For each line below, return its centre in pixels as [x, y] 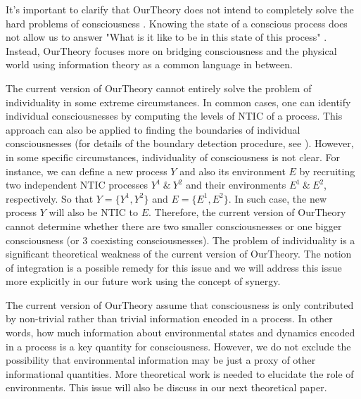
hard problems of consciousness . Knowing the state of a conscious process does [177, 23]
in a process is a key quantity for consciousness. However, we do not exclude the [178, 346]
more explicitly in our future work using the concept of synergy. [143, 281]
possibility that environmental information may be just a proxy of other [161, 360]
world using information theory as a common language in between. [149, 64]
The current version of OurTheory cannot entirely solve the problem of [159, 88]
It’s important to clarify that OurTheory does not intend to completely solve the [180, 9]
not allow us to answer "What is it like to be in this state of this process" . [166, 37]
